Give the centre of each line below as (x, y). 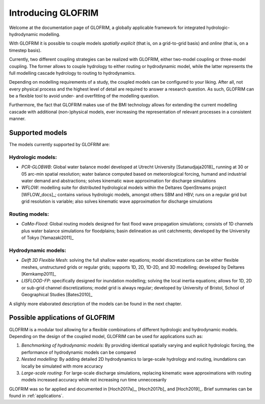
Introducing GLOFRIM (54, 13)
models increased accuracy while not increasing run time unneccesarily (94, 380)
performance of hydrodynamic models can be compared (79, 352)
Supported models (38, 133)
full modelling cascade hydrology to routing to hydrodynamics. (72, 73)
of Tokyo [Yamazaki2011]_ (47, 238)
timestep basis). (25, 50)
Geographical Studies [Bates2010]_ (57, 295)
